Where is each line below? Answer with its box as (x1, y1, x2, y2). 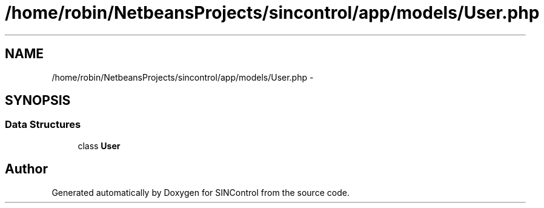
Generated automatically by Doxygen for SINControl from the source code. (51, 187, 350, 198)
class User (78, 140, 121, 151)
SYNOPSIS (5, 93, 71, 109)
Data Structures (5, 118, 81, 131)
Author (5, 161, 48, 177)
